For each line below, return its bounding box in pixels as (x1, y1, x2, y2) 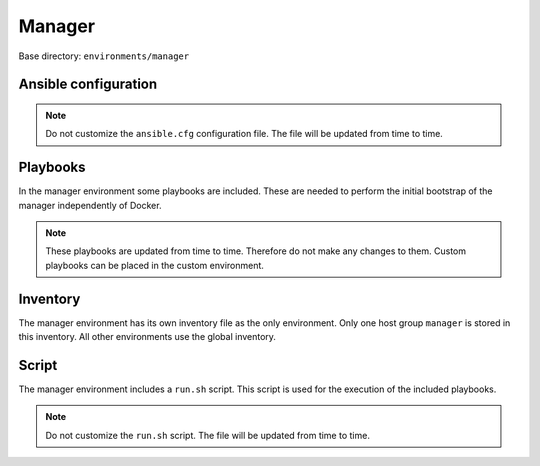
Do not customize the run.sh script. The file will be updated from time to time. (45, 429, 370, 441)
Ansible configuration (18, 76, 158, 93)
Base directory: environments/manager (18, 50, 190, 62)
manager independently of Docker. (18, 199, 162, 211)
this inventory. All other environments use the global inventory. (18, 331, 277, 343)
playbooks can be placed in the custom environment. (45, 259, 265, 271)
